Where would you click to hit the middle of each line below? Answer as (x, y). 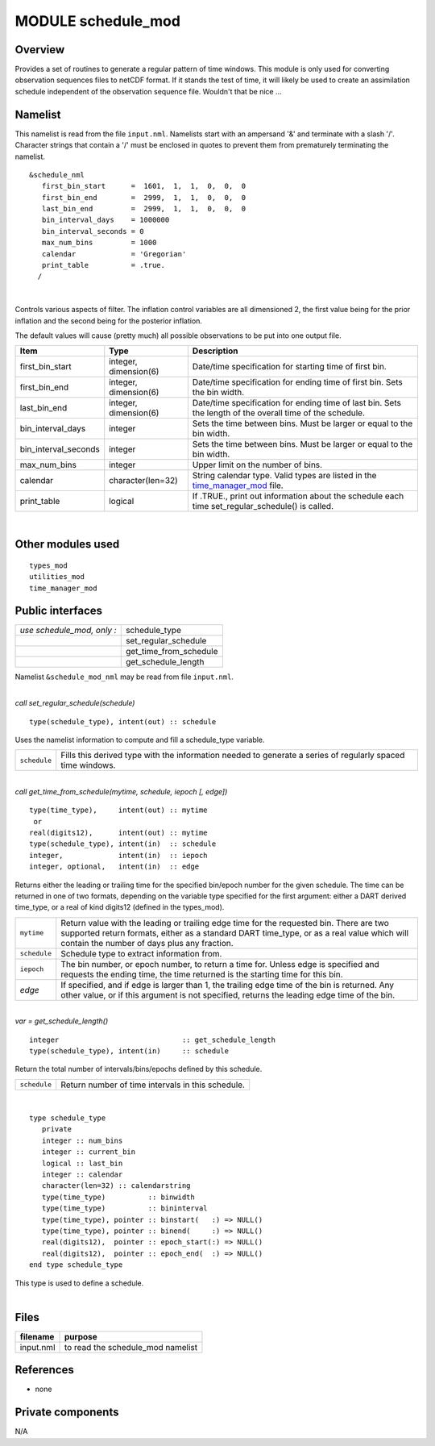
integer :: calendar (82, 1175)
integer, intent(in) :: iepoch (119, 855)
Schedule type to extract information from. (141, 953)
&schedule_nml (57, 175)
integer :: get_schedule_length (152, 1040)
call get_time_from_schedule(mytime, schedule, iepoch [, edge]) (121, 791)
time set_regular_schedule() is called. (263, 506)
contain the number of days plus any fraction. (147, 943)
